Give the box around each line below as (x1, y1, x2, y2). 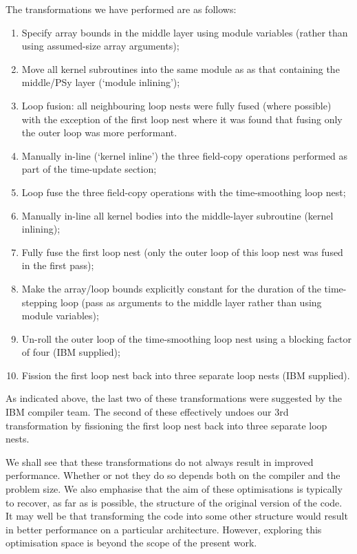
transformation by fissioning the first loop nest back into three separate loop (6, 418, 327, 432)
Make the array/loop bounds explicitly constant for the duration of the (21, 281, 321, 295)
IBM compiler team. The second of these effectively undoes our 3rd (6, 405, 289, 419)
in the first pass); (21, 258, 94, 273)
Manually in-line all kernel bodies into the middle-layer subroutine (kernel (21, 208, 334, 222)
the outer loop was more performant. (21, 125, 177, 140)
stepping (21, 295, 58, 309)
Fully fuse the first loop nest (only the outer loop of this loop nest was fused (21, 244, 343, 259)
